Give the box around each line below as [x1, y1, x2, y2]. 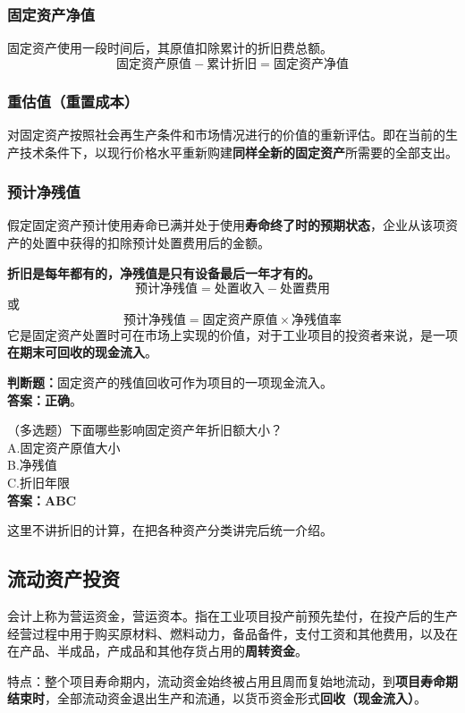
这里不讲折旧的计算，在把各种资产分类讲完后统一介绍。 [7, 521, 333, 539]
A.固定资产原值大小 [7, 437, 121, 456]
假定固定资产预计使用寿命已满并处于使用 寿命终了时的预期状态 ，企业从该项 [7, 216, 445, 234]
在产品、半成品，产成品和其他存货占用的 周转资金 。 [7, 641, 308, 660]
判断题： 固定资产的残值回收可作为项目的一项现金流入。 [7, 373, 333, 391]
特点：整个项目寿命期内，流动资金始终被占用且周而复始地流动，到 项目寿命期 [7, 671, 458, 690]
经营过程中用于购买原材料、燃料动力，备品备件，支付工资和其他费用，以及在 [7, 624, 458, 642]
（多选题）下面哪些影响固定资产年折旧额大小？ [7, 420, 283, 439]
